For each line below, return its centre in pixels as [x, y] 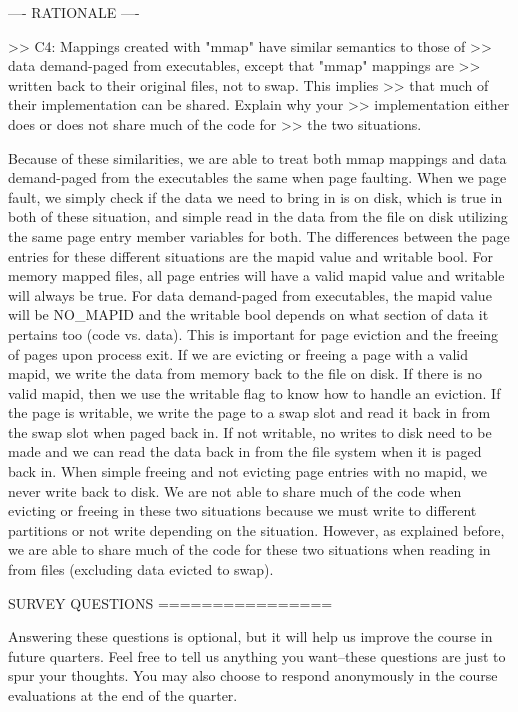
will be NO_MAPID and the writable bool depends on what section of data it [248, 314]
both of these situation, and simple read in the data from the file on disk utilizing [258, 216]
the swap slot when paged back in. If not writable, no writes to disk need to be [250, 431]
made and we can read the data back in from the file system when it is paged [245, 451]
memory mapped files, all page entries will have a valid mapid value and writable [256, 275]
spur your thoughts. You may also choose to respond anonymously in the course [253, 675]
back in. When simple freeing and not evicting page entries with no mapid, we [247, 471]
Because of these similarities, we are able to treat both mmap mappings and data [257, 157]
